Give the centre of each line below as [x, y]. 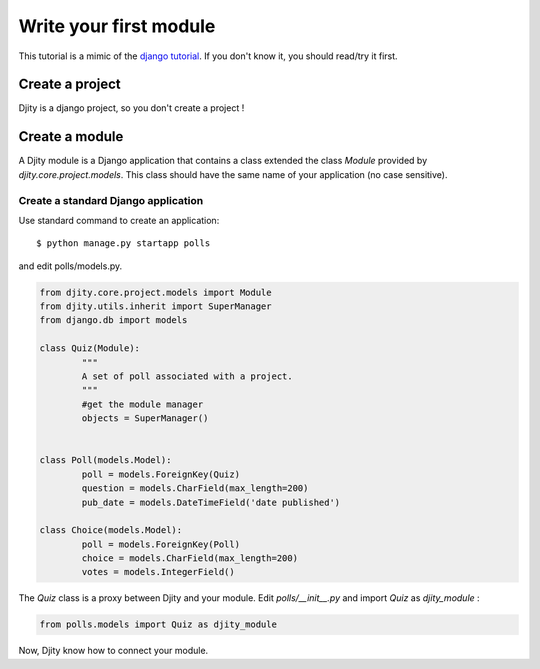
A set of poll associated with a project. [187, 376]
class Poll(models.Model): [105, 460]
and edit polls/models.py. [70, 266]
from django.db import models [113, 320]
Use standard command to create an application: [119, 220]
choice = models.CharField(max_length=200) [190, 558]
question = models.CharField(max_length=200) [195, 488]
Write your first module [117, 26]
